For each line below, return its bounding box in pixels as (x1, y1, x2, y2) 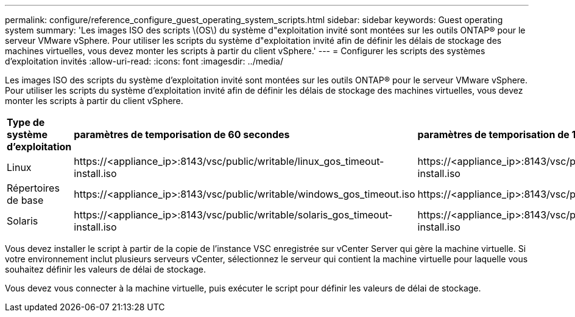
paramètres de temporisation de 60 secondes (74, 128, 290, 141)
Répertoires (7, 182, 60, 194)
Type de (7, 116, 45, 128)
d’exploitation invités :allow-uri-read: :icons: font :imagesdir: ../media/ (5, 56, 283, 66)
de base (7, 194, 44, 206)
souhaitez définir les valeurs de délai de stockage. (5, 264, 206, 274)
